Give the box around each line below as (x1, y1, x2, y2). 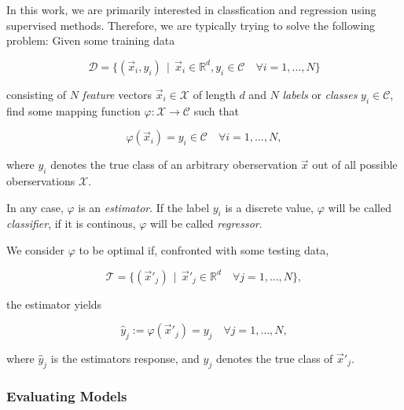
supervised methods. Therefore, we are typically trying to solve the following (6, 16, 376, 33)
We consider (6, 241, 65, 258)
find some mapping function (6, 102, 141, 119)
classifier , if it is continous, (6, 215, 136, 232)
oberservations (6, 172, 75, 189)
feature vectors (82, 86, 152, 102)
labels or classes (282, 86, 358, 102)
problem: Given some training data (6, 32, 175, 49)
